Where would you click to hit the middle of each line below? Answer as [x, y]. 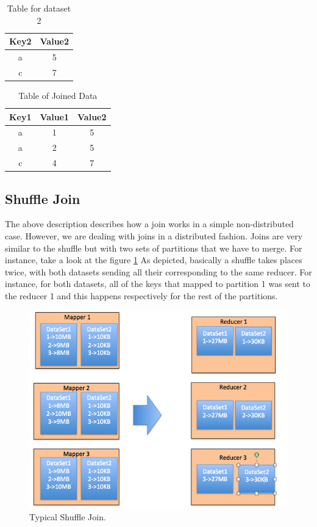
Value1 [55, 116]
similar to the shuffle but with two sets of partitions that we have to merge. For [154, 248]
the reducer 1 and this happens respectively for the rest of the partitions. [141, 295]
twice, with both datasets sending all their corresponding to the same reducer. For [158, 271]
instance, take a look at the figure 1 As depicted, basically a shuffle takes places [154, 260]
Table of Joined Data [58, 95]
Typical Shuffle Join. [68, 516]
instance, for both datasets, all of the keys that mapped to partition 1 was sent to [158, 284]
